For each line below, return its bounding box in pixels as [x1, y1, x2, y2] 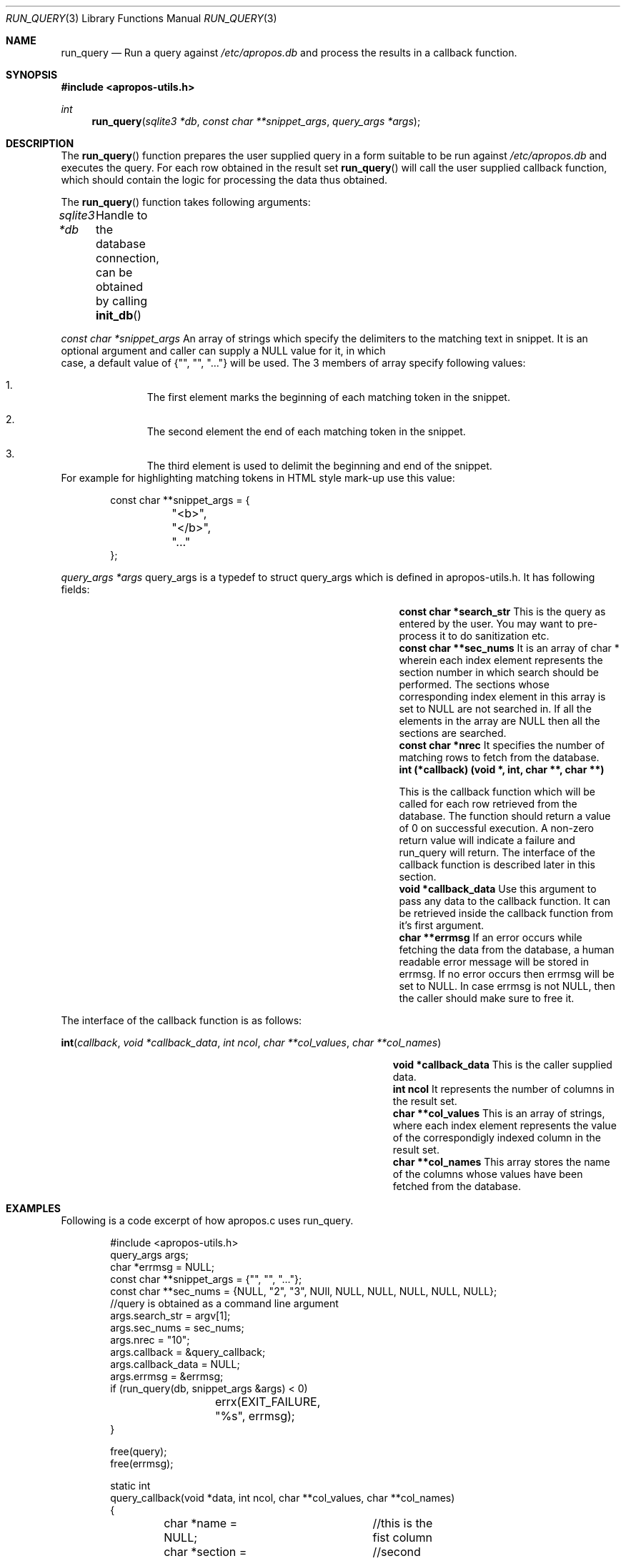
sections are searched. [399, 727, 507, 739]
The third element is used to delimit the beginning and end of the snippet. [146, 460, 492, 472]
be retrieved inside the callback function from [399, 907, 614, 919]
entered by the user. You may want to [399, 618, 575, 630]
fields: [61, 583, 90, 595]
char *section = [164, 1545, 247, 1559]
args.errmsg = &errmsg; [110, 1370, 224, 1382]
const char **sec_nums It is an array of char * [399, 642, 620, 654]
